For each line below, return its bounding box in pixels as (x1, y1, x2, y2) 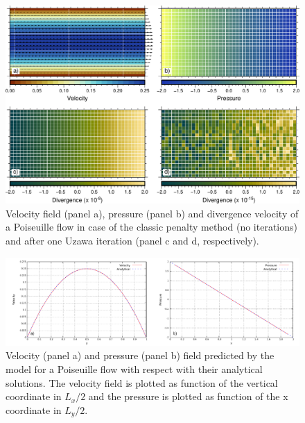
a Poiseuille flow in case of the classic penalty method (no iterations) (6, 219, 297, 234)
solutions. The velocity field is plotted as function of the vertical (6, 375, 278, 390)
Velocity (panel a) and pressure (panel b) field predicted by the (6, 348, 274, 363)
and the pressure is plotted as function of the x (88, 389, 288, 404)
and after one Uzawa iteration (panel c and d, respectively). (6, 233, 259, 248)
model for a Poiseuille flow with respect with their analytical (6, 361, 263, 376)
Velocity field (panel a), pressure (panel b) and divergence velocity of (6, 206, 299, 220)
